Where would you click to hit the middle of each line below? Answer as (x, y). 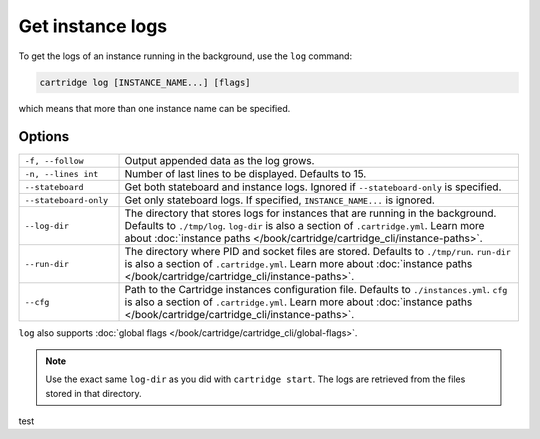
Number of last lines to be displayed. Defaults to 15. (245, 174)
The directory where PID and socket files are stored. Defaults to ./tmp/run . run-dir (318, 252)
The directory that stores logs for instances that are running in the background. (310, 213)
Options (44, 136)
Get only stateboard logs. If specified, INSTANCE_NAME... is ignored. (279, 200)
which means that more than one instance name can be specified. (154, 108)
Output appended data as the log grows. (219, 161)
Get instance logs (93, 26)
